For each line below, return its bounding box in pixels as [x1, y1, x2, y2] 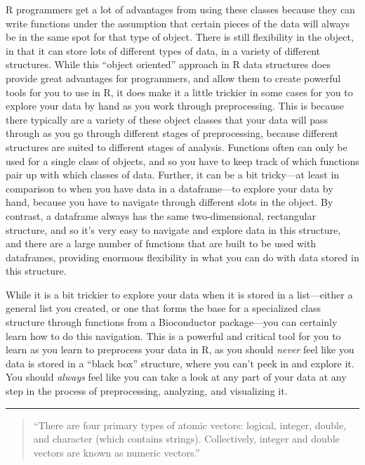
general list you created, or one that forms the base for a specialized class [6, 301, 321, 315]
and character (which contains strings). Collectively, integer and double [33, 431, 340, 446]
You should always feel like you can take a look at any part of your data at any [6, 369, 347, 384]
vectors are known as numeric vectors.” [33, 445, 200, 459]
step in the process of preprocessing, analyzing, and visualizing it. [6, 384, 288, 398]
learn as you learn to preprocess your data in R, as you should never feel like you [6, 342, 354, 357]
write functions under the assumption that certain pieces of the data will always [6, 15, 350, 30]
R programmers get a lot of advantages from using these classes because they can [6, 2, 355, 16]
